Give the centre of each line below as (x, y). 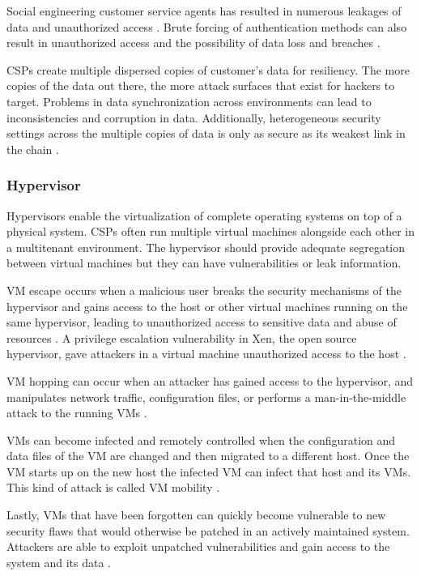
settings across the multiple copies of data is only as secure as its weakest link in (206, 133)
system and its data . (59, 562)
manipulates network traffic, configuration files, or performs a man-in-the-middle (206, 397)
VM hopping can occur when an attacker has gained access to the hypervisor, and (210, 380)
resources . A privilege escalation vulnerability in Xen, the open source (182, 337)
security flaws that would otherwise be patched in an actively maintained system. (208, 530)
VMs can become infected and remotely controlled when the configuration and (201, 439)
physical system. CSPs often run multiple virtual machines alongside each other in (210, 231)
